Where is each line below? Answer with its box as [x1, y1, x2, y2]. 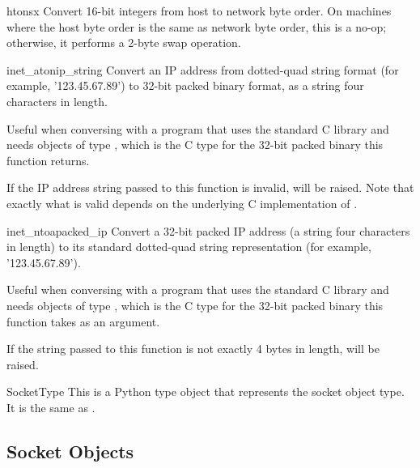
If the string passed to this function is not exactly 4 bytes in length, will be [6, 340, 380, 357]
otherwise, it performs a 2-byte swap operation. [6, 34, 241, 51]
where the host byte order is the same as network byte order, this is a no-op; [6, 18, 387, 35]
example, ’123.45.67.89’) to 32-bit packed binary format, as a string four [6, 77, 364, 94]
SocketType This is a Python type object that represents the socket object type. [6, 383, 405, 400]
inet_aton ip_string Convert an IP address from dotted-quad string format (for [6, 61, 399, 78]
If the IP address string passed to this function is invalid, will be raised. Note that [6, 179, 414, 196]
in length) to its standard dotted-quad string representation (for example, [6, 238, 371, 255]
